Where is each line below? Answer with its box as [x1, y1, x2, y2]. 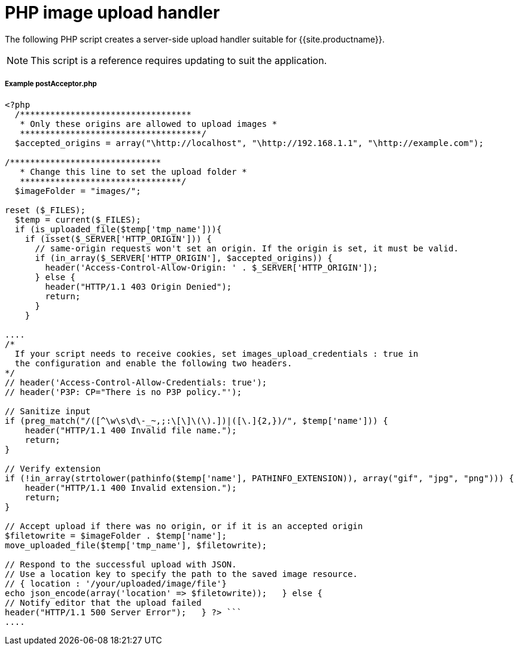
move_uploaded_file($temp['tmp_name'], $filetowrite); [5, 540, 267, 550]
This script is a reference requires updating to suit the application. [31, 54, 327, 66]
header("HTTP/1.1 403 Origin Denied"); [45, 281, 232, 291]
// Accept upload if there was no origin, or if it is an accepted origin [5, 521, 363, 531]
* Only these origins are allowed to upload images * [20, 119, 278, 129]
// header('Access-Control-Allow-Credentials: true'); [5, 377, 267, 387]
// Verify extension [5, 463, 101, 473]
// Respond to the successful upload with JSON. [5, 559, 237, 569]
